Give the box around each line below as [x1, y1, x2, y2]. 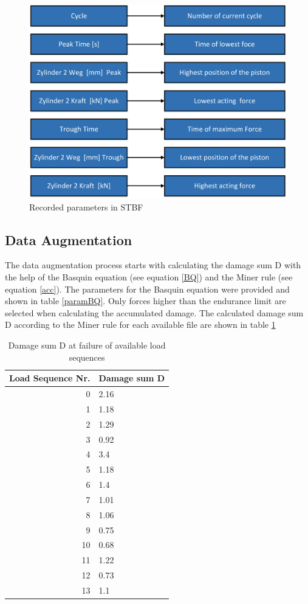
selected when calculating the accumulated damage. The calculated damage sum [5, 306, 304, 319]
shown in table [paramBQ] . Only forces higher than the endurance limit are [5, 294, 286, 307]
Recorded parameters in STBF [29, 200, 143, 213]
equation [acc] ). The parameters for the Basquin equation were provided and [5, 282, 290, 295]
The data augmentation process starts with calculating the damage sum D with [5, 259, 301, 271]
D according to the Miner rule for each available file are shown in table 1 [5, 318, 276, 331]
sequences [69, 350, 105, 363]
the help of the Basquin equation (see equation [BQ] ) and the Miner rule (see [5, 270, 293, 283]
